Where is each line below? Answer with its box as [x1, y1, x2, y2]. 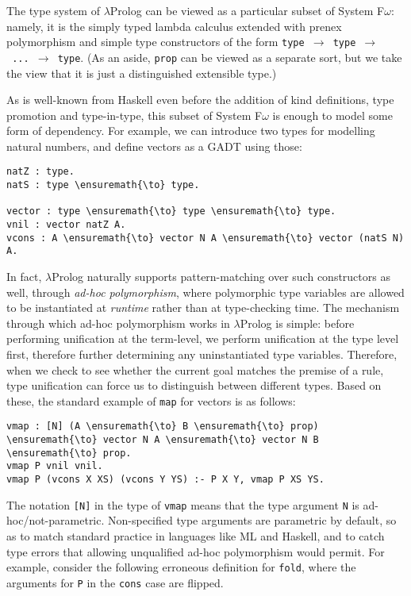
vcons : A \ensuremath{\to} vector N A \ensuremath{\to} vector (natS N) [6, 232, 405, 244]
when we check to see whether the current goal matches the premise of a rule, [6, 361, 384, 378]
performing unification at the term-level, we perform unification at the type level [6, 330, 399, 347]
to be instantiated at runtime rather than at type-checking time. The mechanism [6, 299, 400, 316]
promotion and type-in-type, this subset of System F [6, 106, 263, 123]
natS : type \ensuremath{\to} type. [6, 179, 200, 191]
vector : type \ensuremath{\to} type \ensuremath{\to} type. [6, 206, 336, 217]
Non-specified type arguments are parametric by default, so [108, 512, 397, 529]
